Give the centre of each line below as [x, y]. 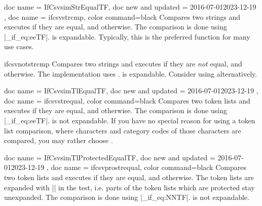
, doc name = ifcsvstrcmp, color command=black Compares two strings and [122, 16]
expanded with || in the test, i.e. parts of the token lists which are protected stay [129, 187]
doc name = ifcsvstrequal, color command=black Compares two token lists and [127, 100]
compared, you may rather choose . [59, 140]
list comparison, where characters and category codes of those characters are [123, 130]
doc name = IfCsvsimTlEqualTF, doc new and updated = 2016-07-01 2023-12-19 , [131, 91]
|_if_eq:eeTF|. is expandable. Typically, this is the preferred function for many [127, 36]
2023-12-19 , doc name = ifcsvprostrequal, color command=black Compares [129, 167]
